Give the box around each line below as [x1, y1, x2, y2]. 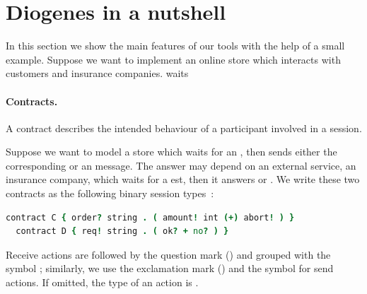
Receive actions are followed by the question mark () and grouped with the [6, 247, 331, 261]
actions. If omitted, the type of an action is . [6, 275, 199, 290]
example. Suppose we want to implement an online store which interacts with [6, 52, 341, 66]
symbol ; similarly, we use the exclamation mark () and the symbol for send [6, 261, 334, 276]
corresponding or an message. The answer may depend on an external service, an [6, 158, 356, 172]
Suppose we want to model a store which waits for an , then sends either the [6, 144, 337, 159]
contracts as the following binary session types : [6, 186, 214, 201]
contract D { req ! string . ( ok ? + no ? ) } [16, 226, 229, 237]
